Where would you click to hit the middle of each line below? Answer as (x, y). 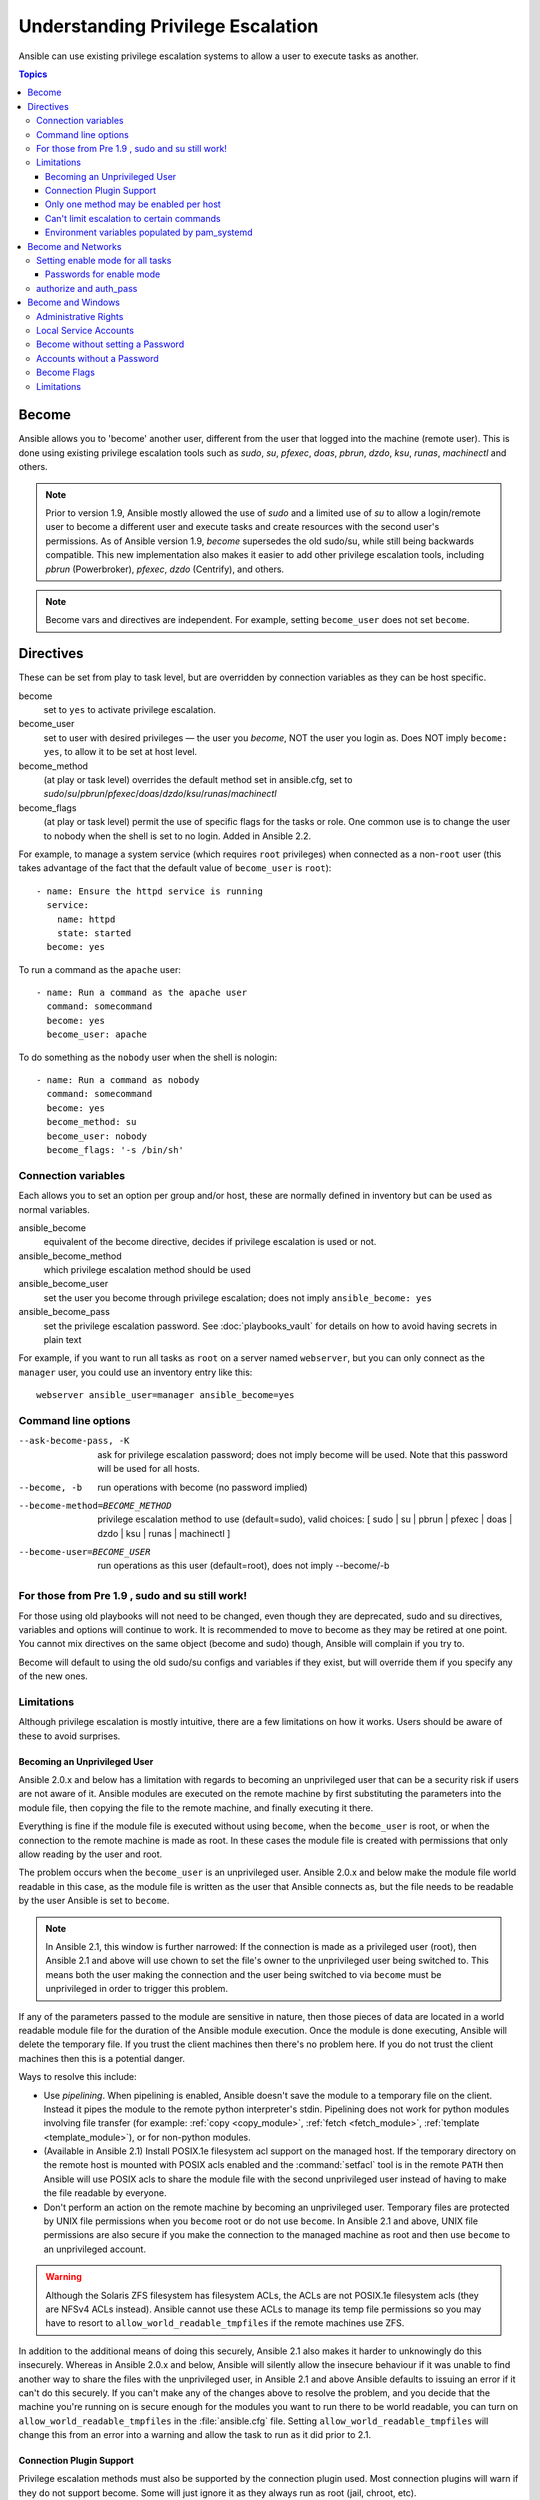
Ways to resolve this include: (77, 2077)
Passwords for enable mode (103, 274)
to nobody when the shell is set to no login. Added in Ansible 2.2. (177, 836)
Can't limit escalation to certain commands (133, 218)
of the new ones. (53, 1676)
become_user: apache (97, 1034)
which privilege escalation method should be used (147, 1270)
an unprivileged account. (95, 2249)
